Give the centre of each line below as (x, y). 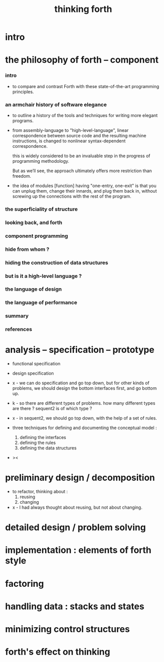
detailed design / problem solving (76, 527)
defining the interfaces (43, 438)
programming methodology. (41, 161)
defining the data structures (48, 448)
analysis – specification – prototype (80, 350)
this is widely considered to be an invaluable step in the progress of (81, 156)
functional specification (36, 364)
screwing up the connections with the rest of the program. (72, 196)
